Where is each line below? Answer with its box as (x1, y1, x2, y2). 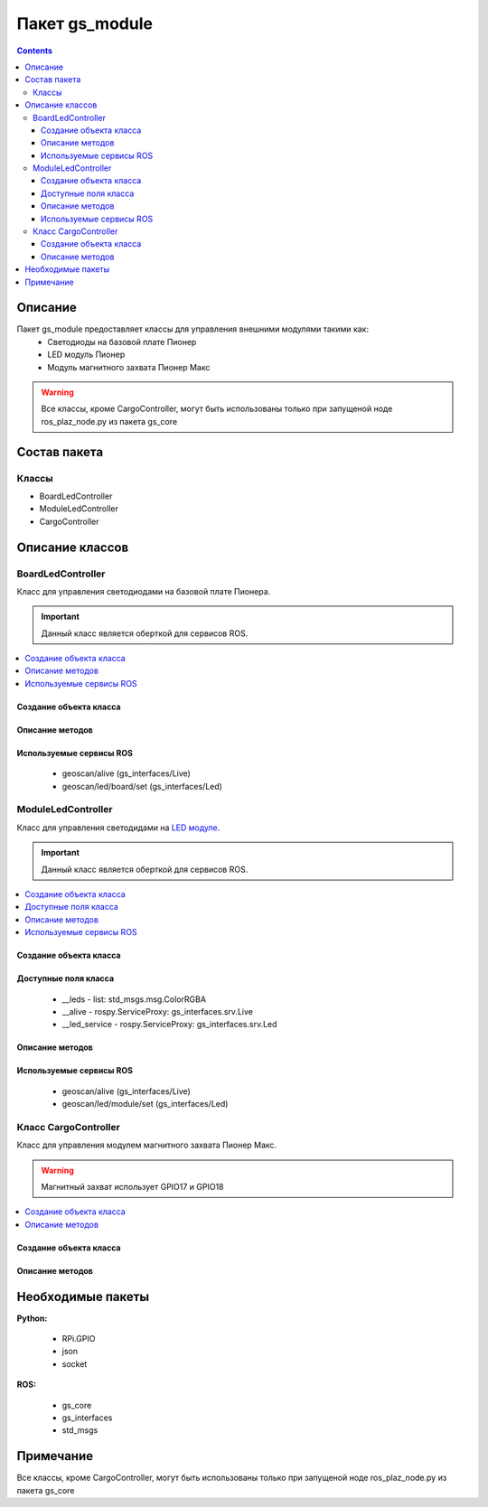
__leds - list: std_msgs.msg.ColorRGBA (61, 994, 207, 1005)
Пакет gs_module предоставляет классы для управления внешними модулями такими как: (16, 323, 370, 334)
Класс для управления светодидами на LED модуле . (16, 822, 221, 833)
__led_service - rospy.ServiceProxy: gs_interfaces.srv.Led (61, 1019, 277, 1030)
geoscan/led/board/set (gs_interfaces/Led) (61, 781, 223, 791)
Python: (16, 1313, 48, 1324)
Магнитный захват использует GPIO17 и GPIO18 (41, 1182, 225, 1193)
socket (61, 1358, 88, 1369)
